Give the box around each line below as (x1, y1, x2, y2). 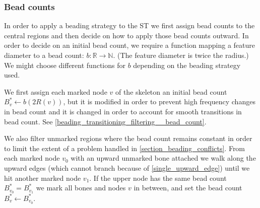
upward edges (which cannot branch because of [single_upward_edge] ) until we (4, 162, 250, 173)
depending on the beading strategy (133, 59, 241, 70)
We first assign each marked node (4, 86, 107, 97)
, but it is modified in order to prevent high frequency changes (63, 96, 255, 107)
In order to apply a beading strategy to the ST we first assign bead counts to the (4, 20, 255, 31)
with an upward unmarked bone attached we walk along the (71, 153, 256, 163)
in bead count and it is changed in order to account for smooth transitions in (4, 106, 242, 116)
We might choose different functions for (4, 59, 125, 70)
